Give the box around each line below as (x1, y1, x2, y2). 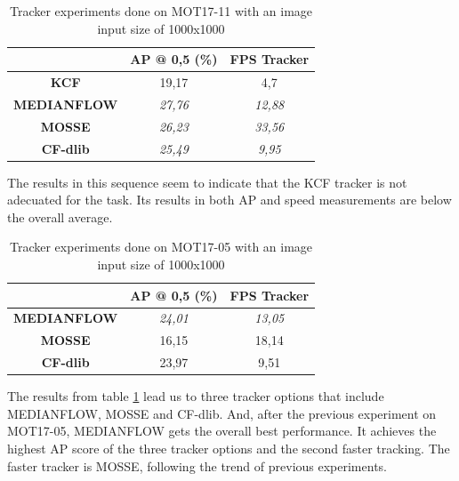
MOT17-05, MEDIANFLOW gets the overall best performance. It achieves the (7, 421, 437, 440)
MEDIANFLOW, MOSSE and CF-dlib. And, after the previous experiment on (7, 404, 437, 422)
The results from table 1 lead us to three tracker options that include (7, 387, 384, 405)
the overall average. (7, 207, 113, 226)
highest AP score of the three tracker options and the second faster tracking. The (7, 439, 450, 458)
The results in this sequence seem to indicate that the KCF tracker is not (7, 172, 407, 191)
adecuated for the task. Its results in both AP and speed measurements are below (7, 190, 452, 209)
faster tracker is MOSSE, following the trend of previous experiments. (7, 456, 387, 475)
